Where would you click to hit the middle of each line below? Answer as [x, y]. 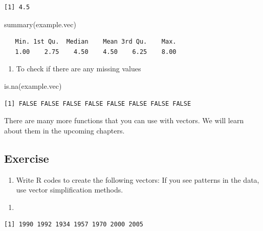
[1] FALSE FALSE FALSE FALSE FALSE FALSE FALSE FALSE [98, 103]
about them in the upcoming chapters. [64, 130]
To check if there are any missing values [79, 69]
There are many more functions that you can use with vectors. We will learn [124, 120]
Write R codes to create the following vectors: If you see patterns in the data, [138, 179]
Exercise [27, 158]
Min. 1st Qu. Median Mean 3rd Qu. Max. [96, 42]
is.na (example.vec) [33, 85]
